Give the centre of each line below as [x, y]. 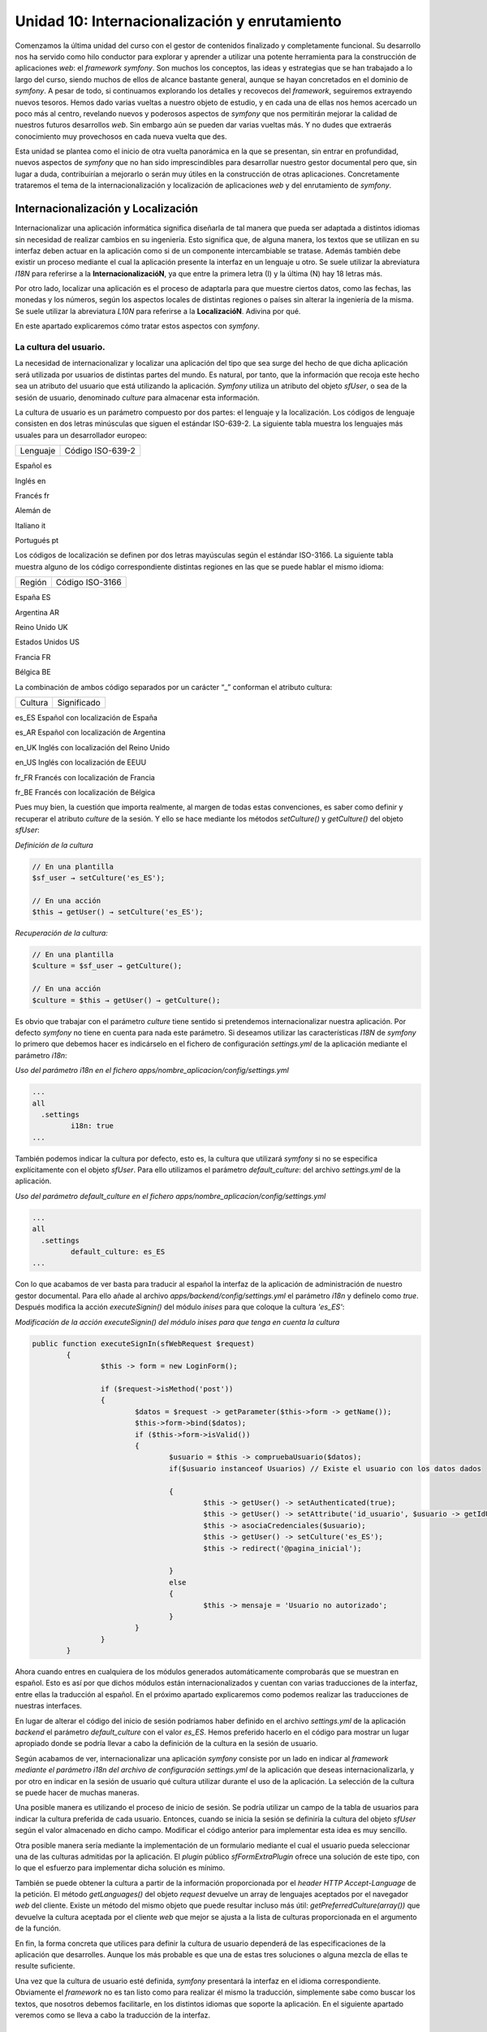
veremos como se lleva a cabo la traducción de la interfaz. [113, 2015]
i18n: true [92, 1126]
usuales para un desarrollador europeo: [81, 435]
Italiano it [30, 525]
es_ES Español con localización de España [86, 718]
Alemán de [33, 510]
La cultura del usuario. [60, 347]
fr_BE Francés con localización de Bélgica [85, 792]
